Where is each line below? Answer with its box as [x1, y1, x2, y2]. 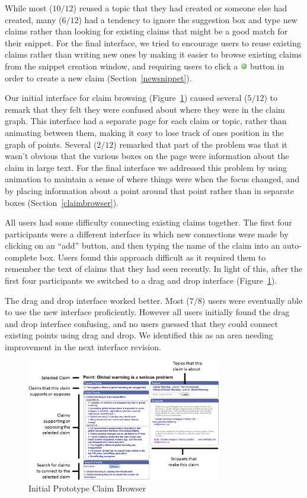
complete [5, 250, 37, 263]
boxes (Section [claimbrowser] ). [5, 196, 119, 208]
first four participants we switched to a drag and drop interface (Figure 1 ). [5, 274, 277, 287]
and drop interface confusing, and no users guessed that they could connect [5, 317, 278, 329]
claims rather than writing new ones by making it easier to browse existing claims [5, 48, 302, 61]
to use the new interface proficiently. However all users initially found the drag [5, 306, 290, 318]
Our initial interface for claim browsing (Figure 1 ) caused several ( [5, 91, 248, 104]
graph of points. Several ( [5, 138, 97, 150]
